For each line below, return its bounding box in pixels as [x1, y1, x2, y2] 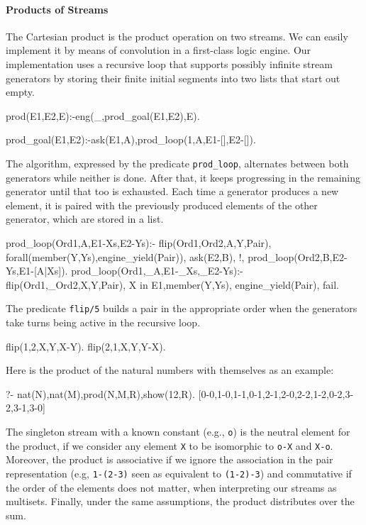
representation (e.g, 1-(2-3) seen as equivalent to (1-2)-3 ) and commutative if [6, 465, 352, 480]
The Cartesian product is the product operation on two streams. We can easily [6, 28, 348, 43]
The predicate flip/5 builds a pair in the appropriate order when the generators [6, 301, 357, 316]
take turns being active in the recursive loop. [6, 315, 201, 330]
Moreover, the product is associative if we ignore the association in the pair [6, 452, 333, 467]
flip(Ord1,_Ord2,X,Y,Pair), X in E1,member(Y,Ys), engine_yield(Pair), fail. [6, 277, 339, 292]
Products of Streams [6, 1, 109, 16]
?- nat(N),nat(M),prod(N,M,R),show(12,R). [6, 386, 195, 401]
